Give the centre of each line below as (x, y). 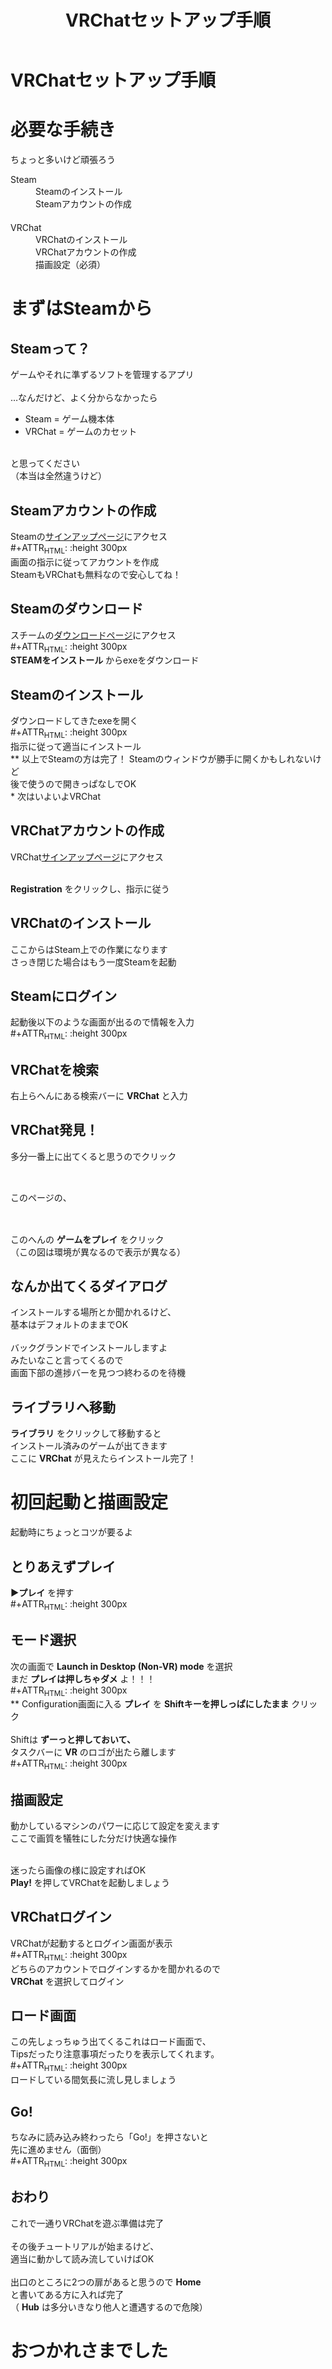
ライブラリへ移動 (63, 1407)
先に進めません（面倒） (58, 2150)
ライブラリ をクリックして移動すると (86, 1433)
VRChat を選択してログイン (67, 1981)
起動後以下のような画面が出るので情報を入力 (102, 1022)
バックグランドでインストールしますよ (89, 1348)
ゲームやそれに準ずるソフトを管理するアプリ (102, 375)
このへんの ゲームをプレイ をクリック (87, 1239)
